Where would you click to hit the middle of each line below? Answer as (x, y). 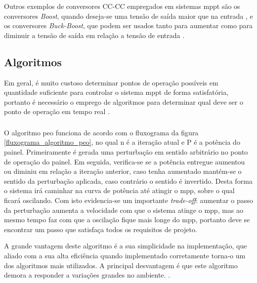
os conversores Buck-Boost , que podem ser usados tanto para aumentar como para (128, 25)
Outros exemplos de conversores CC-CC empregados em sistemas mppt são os (122, 6)
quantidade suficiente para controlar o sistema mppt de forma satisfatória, (116, 92)
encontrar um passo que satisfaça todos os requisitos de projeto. (101, 229)
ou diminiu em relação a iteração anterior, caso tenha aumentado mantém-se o (123, 171)
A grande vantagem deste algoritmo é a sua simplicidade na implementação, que (126, 246)
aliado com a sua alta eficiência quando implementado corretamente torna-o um (125, 255)
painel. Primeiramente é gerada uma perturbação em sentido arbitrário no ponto (126, 152)
